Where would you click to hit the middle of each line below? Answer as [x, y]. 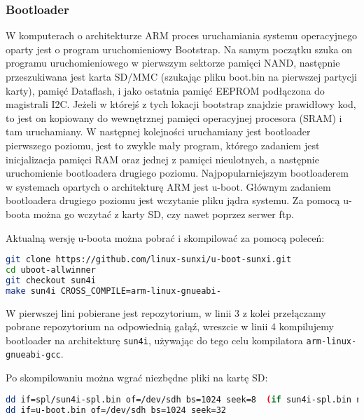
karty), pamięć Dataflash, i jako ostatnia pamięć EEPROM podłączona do [165, 90]
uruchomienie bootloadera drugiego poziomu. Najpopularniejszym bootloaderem [177, 173]
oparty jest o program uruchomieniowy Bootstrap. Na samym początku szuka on [179, 49]
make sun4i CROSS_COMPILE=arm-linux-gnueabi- [113, 291]
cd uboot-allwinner [51, 270]
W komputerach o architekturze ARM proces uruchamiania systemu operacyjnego [181, 35]
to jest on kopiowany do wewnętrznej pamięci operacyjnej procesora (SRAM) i [174, 117]
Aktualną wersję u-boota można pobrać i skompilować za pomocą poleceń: [165, 237]
